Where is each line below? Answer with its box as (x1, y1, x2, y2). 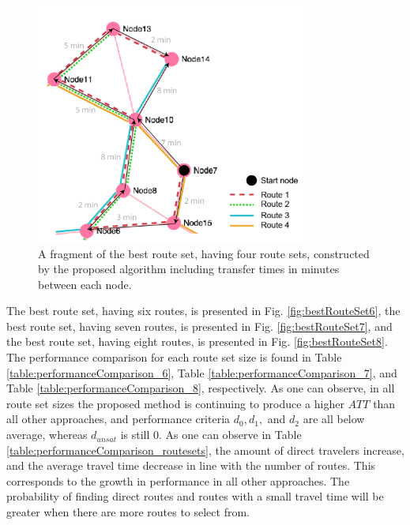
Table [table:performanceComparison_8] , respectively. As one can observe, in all (6, 380, 395, 396)
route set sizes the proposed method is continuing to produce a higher (6, 395, 344, 411)
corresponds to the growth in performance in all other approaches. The (6, 472, 350, 489)
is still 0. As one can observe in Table (120, 426, 302, 443)
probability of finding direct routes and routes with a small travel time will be (6, 488, 384, 504)
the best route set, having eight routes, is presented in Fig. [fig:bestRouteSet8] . (6, 333, 388, 350)
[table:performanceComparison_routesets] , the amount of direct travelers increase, (6, 441, 404, 458)
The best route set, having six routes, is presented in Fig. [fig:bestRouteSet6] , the (6, 302, 401, 319)
